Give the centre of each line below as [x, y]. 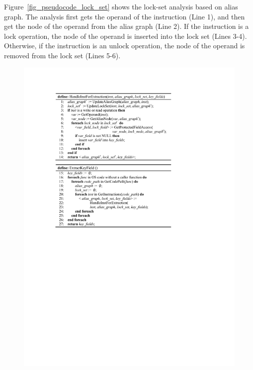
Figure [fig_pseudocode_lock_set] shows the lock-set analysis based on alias [121, 6]
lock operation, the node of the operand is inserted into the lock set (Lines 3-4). [126, 36]
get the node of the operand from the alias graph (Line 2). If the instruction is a [126, 26]
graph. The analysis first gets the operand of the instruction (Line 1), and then [125, 16]
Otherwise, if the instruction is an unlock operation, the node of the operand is [125, 46]
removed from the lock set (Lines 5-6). [62, 55]
